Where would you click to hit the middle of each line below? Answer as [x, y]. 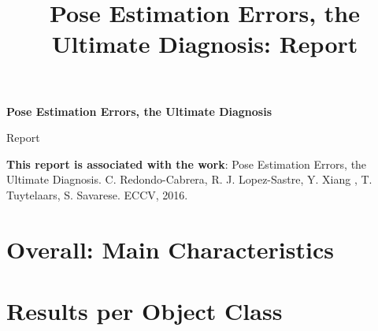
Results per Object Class [145, 311]
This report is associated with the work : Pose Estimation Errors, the [187, 164]
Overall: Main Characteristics [170, 249]
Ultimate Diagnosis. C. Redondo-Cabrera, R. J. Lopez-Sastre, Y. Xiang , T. [189, 179]
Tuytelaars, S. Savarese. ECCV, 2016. [97, 194]
